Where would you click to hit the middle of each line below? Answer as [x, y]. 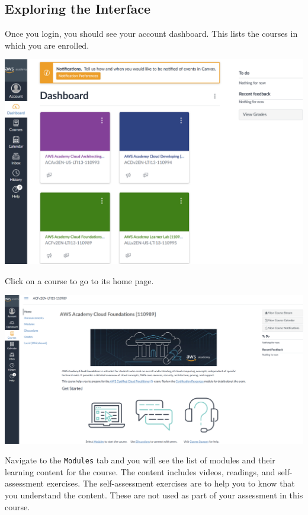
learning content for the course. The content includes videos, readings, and [140, 471]
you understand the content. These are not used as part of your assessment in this [154, 495]
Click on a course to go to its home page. [79, 280]
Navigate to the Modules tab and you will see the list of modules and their [140, 460]
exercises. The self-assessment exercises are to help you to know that [171, 483]
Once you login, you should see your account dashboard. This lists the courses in [151, 34]
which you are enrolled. [47, 45]
